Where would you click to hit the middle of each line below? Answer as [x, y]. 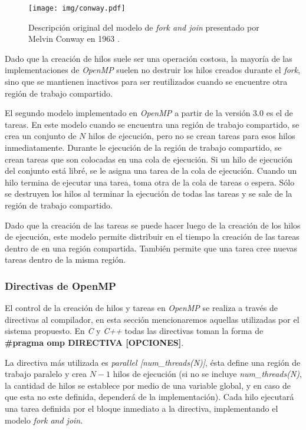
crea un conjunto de [41, 136]
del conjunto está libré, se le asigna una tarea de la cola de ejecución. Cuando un [151, 171]
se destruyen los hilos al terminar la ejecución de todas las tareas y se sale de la [149, 193]
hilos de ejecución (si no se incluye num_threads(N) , [207, 374]
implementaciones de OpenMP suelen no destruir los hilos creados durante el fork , [153, 70]
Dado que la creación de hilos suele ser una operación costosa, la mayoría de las [149, 58]
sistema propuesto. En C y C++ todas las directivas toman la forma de [134, 331]
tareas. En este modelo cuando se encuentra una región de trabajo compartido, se [152, 124]
